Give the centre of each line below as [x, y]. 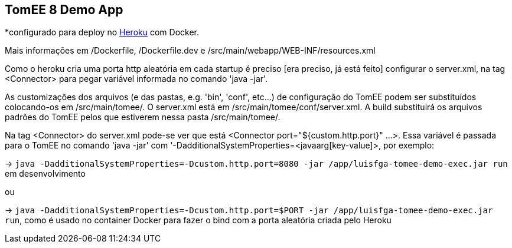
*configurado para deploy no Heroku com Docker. [102, 32]
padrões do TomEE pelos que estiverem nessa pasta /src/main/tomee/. [143, 117]
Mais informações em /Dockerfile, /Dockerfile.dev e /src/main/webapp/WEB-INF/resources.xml [190, 51]
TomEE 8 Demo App [64, 10]
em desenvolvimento [45, 174]
